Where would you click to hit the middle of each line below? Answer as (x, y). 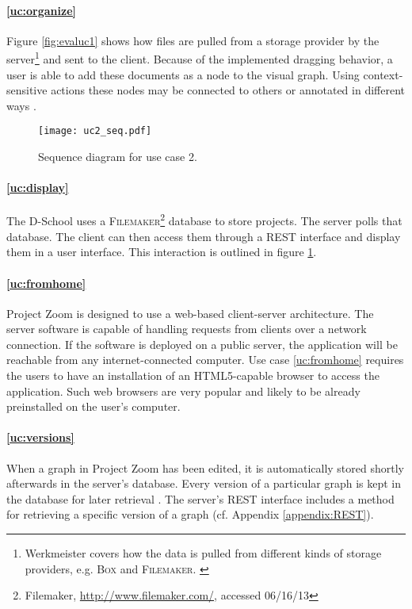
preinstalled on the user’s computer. (93, 406)
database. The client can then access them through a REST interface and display (204, 236)
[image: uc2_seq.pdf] (95, 131)
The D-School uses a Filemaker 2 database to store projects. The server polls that (204, 220)
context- (383, 74)
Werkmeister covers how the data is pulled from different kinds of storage (203, 553)
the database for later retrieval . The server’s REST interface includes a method (200, 498)
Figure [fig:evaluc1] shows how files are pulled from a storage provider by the (193, 40)
